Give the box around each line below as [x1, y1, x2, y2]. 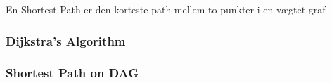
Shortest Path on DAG [6, 64, 139, 82]
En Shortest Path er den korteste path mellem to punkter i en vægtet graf [6, 2, 326, 16]
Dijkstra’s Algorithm [6, 32, 126, 49]
